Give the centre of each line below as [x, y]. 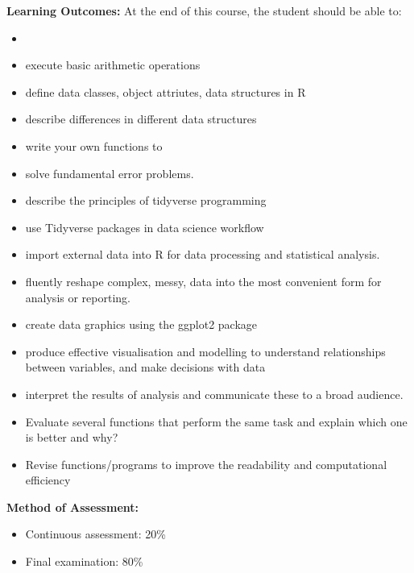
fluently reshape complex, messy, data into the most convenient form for [203, 281]
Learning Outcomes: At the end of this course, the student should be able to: [204, 10]
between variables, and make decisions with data [145, 367]
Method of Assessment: [72, 507]
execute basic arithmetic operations [113, 65]
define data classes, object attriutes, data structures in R [166, 91]
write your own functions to [94, 145]
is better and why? [72, 437]
